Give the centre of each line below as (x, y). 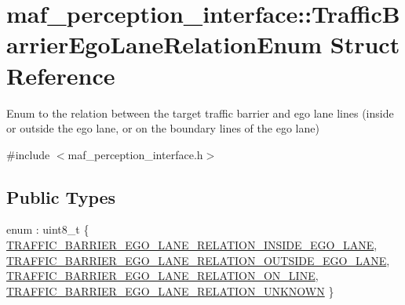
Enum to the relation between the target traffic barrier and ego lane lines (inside (200, 113)
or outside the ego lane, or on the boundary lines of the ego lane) (163, 128)
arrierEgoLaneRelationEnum (164, 44)
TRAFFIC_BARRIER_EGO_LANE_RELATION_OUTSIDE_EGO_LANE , (198, 260)
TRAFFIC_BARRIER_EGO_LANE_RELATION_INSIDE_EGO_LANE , (192, 245)
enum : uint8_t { (48, 229)
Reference (61, 75)
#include (28, 154)
